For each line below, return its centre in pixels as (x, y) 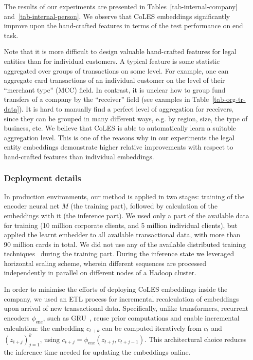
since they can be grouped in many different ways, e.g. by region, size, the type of (126, 118)
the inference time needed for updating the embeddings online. (97, 352)
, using (50, 339)
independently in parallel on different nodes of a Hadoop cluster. (100, 273)
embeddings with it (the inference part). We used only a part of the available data (126, 215)
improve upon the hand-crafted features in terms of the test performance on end (124, 26)
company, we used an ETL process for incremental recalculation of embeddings (122, 298)
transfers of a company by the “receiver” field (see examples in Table (107, 99)
